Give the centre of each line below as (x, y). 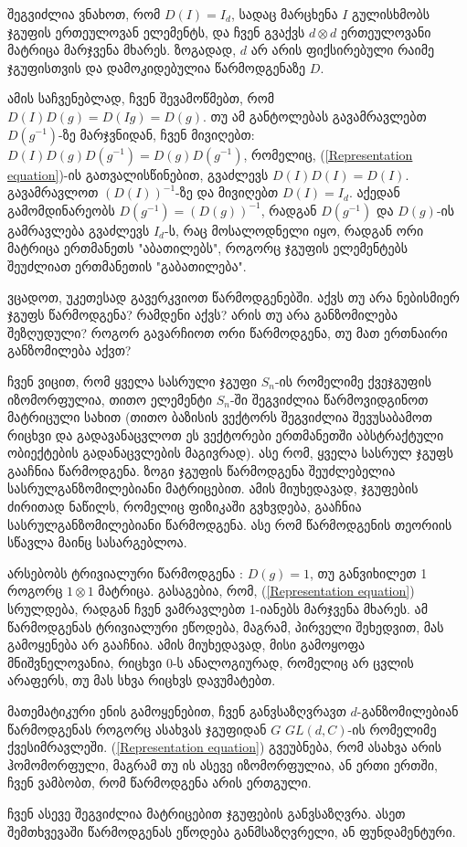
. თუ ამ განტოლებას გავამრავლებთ (314, 116)
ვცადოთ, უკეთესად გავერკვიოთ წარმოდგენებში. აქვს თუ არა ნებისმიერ (233, 296)
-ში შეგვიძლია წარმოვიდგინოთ (329, 399)
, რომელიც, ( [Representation (328, 154)
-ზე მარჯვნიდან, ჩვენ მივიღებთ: (157, 134)
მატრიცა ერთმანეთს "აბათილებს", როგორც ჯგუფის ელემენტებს (208, 248)
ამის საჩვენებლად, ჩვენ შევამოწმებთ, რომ (141, 98)
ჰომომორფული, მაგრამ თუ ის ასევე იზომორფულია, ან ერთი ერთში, (223, 764)
